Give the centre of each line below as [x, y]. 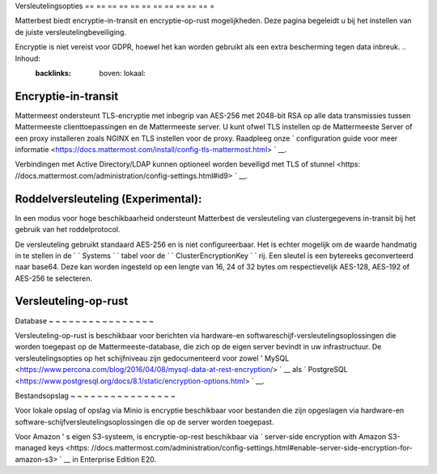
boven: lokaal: [122, 73]
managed [31, 448]
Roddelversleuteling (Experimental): [108, 199]
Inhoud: [28, 58]
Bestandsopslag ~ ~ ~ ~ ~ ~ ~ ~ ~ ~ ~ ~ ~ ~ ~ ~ [95, 396]
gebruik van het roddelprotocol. [68, 230]
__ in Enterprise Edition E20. [110, 459]
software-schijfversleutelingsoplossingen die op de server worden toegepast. [144, 421]
